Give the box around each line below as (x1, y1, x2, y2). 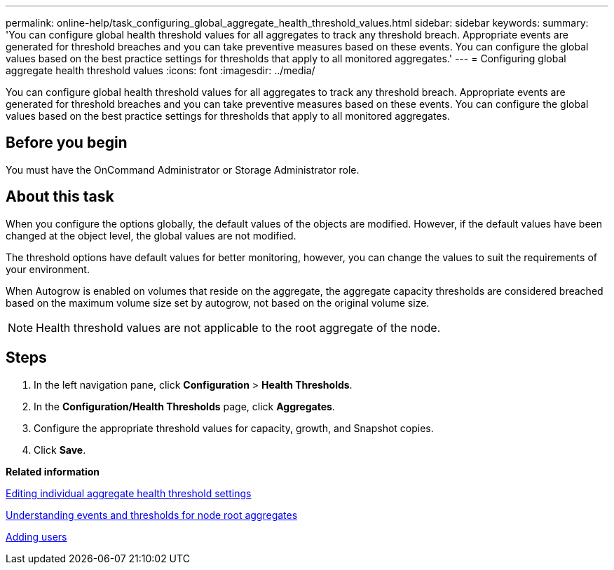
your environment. (6, 263, 90, 275)
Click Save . (34, 443, 86, 456)
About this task (6, 188, 114, 206)
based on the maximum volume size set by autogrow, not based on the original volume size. (6, 296, 430, 309)
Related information (6, 465, 100, 478)
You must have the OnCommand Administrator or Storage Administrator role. (6, 163, 360, 176)
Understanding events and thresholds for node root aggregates (6, 508, 298, 521)
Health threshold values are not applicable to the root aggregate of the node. (36, 320, 441, 335)
